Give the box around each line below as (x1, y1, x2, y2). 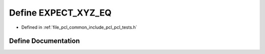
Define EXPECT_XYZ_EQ (9, 7, 112, 18)
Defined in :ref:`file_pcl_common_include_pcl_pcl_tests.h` (21, 24, 137, 30)
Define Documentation (9, 37, 80, 45)
